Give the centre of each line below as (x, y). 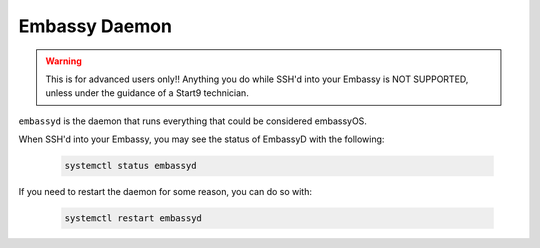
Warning (63, 61)
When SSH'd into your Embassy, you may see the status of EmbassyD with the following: (201, 139)
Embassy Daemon (95, 26)
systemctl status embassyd (130, 166)
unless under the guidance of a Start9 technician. (147, 93)
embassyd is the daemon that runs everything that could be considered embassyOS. (192, 121)
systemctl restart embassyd (133, 218)
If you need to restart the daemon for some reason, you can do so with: (165, 192)
